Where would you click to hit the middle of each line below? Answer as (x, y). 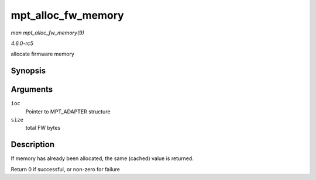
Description (33, 145)
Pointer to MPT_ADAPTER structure (68, 112)
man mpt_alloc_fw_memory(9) (48, 33)
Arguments (32, 90)
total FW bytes (43, 128)
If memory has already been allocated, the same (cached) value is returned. (102, 158)
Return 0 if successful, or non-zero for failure (65, 169)
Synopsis (28, 71)
